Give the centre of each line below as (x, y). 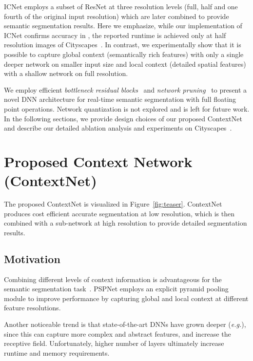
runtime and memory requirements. (57, 352)
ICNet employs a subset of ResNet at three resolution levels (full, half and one (121, 6)
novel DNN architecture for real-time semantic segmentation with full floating (120, 99)
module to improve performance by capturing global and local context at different (126, 298)
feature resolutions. (32, 308)
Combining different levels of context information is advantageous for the (113, 279)
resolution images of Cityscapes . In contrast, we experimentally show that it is (123, 45)
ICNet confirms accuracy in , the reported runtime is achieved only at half (115, 35)
